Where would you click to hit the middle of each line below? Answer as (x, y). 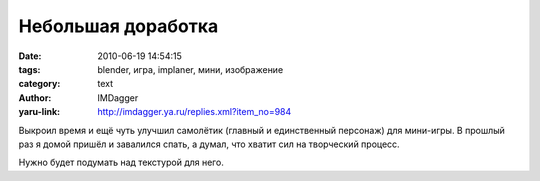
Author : (35, 97)
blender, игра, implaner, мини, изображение (190, 69)
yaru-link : (39, 112)
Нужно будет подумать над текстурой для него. (121, 162)
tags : (29, 69)
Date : (30, 56)
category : (39, 84)
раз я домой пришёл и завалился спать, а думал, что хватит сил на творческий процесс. (209, 144)
